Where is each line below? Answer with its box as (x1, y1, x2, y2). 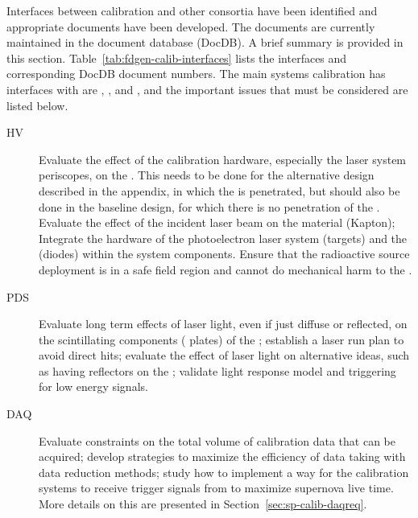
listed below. (6, 97, 68, 113)
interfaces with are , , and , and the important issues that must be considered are (6, 80, 408, 97)
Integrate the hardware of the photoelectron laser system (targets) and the (39, 229, 408, 246)
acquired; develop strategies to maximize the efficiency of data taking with (39, 448, 406, 465)
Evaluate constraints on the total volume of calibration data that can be (39, 432, 396, 449)
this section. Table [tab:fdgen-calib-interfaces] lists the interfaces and (6, 49, 347, 66)
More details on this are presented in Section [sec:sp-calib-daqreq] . (39, 495, 367, 512)
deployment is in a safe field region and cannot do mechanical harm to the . (39, 261, 412, 277)
